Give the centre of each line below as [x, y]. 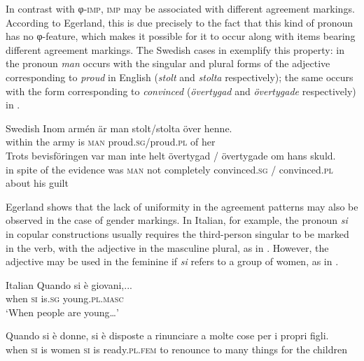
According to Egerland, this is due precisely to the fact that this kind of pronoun [180, 22]
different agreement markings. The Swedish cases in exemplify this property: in [175, 49]
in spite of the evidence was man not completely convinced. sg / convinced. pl [169, 169]
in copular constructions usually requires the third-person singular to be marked [177, 233]
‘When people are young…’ [62, 312]
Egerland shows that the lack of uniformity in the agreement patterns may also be [182, 206]
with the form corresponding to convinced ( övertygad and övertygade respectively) [181, 91]
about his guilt [37, 183]
